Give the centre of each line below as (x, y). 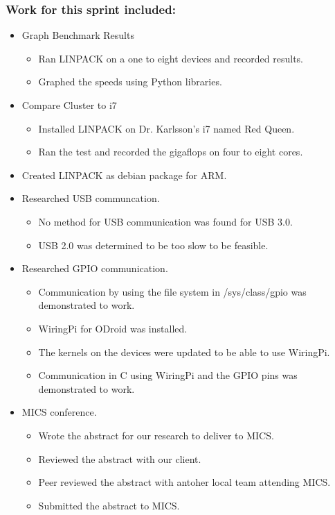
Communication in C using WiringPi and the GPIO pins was (168, 375)
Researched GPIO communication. (95, 268)
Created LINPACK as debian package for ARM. (124, 175)
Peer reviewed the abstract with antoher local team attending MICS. (184, 482)
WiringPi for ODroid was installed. (113, 328)
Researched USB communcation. (91, 198)
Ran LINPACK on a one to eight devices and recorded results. (171, 58)
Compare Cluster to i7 (69, 105)
